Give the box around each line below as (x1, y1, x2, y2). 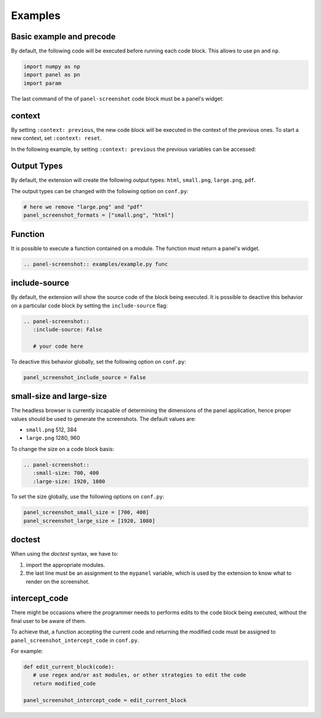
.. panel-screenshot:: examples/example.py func (23, 260, 168, 267)
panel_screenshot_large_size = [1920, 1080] (23, 517, 156, 524)
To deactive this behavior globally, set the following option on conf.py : (11, 358, 187, 365)
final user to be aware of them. (11, 617, 86, 624)
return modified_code (33, 680, 96, 686)
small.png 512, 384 (26, 426, 77, 433)
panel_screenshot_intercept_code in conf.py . (11, 637, 139, 644)
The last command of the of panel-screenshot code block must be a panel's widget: (11, 95, 224, 102)
